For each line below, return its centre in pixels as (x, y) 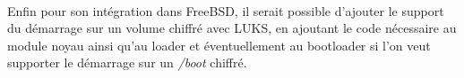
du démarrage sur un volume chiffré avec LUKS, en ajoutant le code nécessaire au (232, 28)
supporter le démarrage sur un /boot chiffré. (127, 62)
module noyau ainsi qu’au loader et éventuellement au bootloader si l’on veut (219, 45)
